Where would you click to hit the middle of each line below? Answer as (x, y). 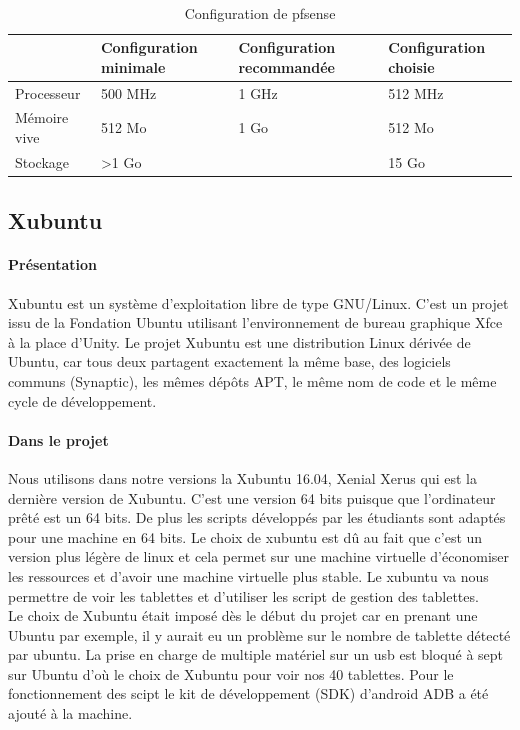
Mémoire (42, 117)
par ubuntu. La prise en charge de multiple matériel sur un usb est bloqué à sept (256, 654)
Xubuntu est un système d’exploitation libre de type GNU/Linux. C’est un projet (258, 302)
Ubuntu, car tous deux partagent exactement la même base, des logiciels (229, 361)
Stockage (42, 161)
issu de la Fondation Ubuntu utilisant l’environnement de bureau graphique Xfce (255, 322)
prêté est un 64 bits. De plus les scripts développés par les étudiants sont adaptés (257, 517)
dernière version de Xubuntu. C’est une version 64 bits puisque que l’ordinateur (252, 497)
